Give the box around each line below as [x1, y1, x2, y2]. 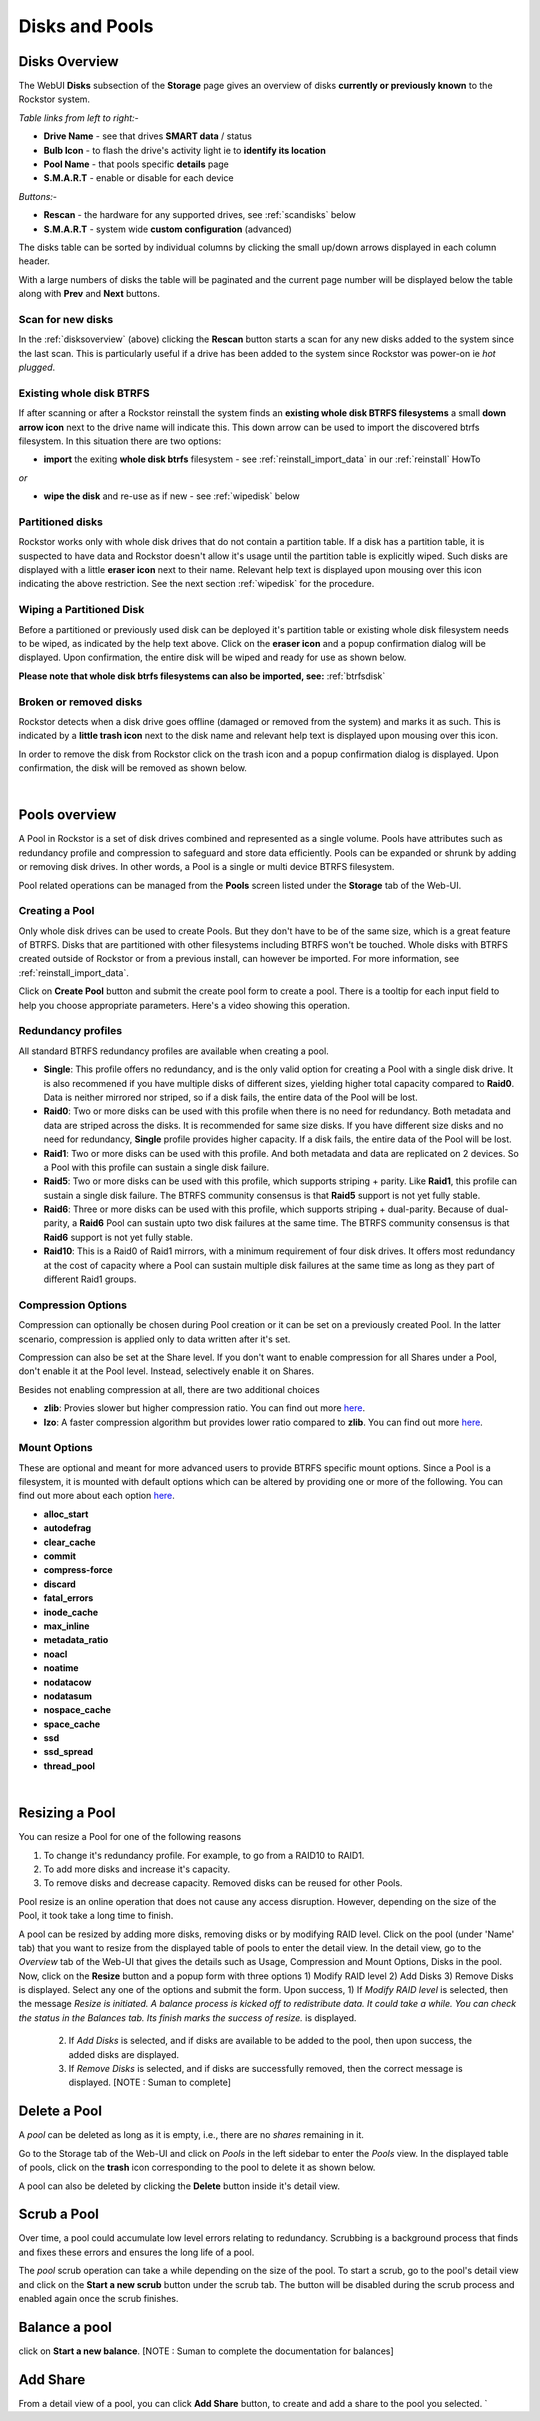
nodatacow [43, 1676, 92, 1688]
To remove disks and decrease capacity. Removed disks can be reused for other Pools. [43, 1877, 403, 1889]
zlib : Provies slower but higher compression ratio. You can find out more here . [43, 1402, 365, 1414]
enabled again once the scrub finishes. [18, 2292, 179, 2304]
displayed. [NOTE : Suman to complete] [68, 2076, 232, 2089]
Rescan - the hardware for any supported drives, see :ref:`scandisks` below [43, 209, 357, 221]
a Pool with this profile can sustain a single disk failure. [43, 1161, 270, 1173]
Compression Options [18, 1298, 127, 1312]
